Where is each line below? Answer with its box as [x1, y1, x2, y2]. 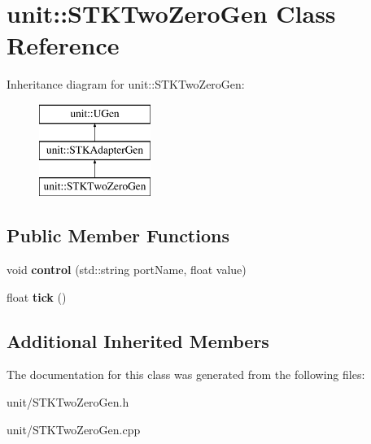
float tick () [7, 288, 67, 305]
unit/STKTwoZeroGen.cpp [7, 420, 141, 437]
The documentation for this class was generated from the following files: [7, 366, 365, 383]
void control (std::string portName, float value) [7, 261, 247, 278]
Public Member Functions [7, 223, 229, 248]
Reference [7, 28, 120, 62]
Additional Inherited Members [7, 328, 269, 353]
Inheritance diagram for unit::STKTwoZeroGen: [7, 76, 245, 93]
